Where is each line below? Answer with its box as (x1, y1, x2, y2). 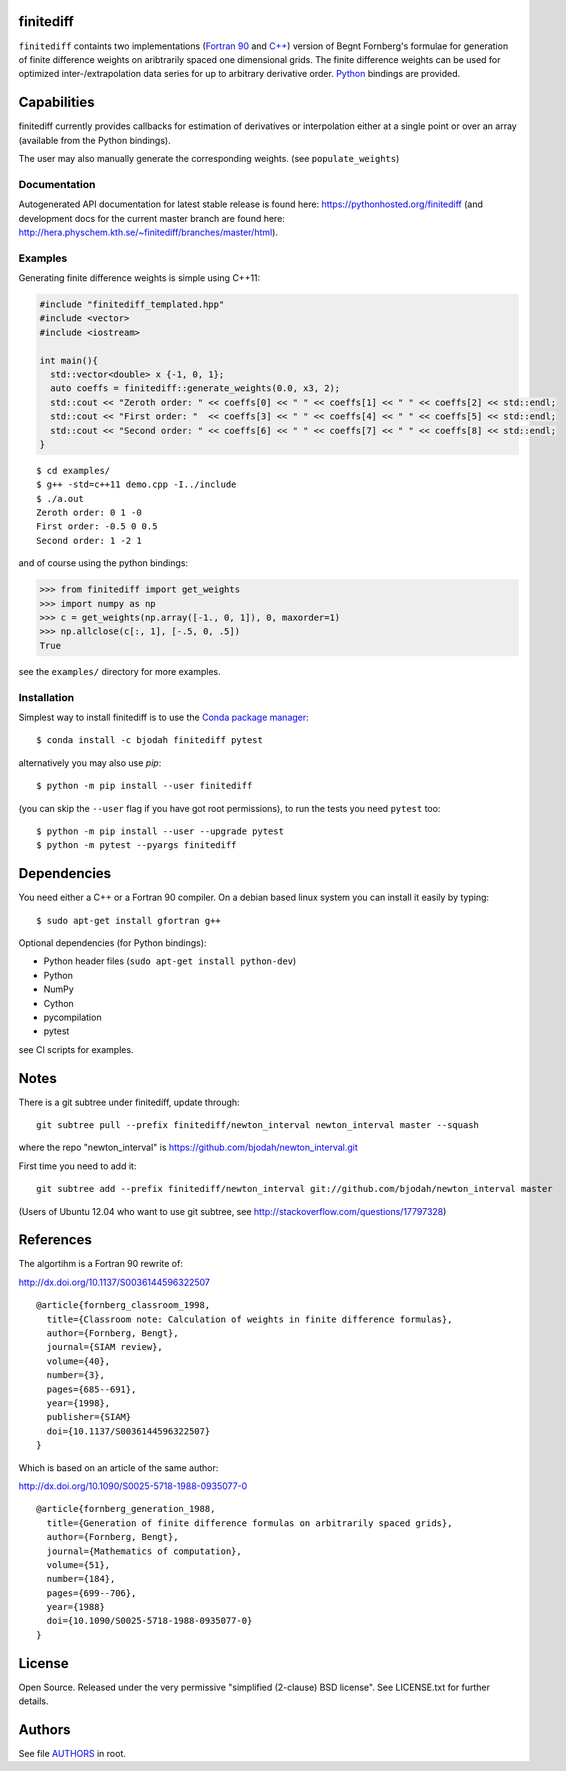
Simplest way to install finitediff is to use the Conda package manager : (18, 711, 309, 723)
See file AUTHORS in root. (18, 1748, 127, 1760)
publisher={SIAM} (46, 1411, 132, 1423)
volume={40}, (46, 1355, 111, 1367)
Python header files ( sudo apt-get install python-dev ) (43, 955, 297, 967)
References (18, 1231, 92, 1249)
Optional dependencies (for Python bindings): (18, 936, 207, 949)
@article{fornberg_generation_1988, (36, 1503, 216, 1515)
